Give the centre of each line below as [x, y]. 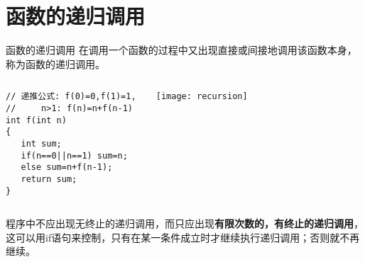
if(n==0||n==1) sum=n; [74, 155]
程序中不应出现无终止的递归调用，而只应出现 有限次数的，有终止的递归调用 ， [185, 223]
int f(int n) [36, 120]
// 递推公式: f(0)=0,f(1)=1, [71, 97]
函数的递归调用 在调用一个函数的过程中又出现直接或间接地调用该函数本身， [181, 50]
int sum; [41, 143]
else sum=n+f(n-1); [67, 167]
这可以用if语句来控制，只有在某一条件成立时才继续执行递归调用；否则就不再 [183, 237]
